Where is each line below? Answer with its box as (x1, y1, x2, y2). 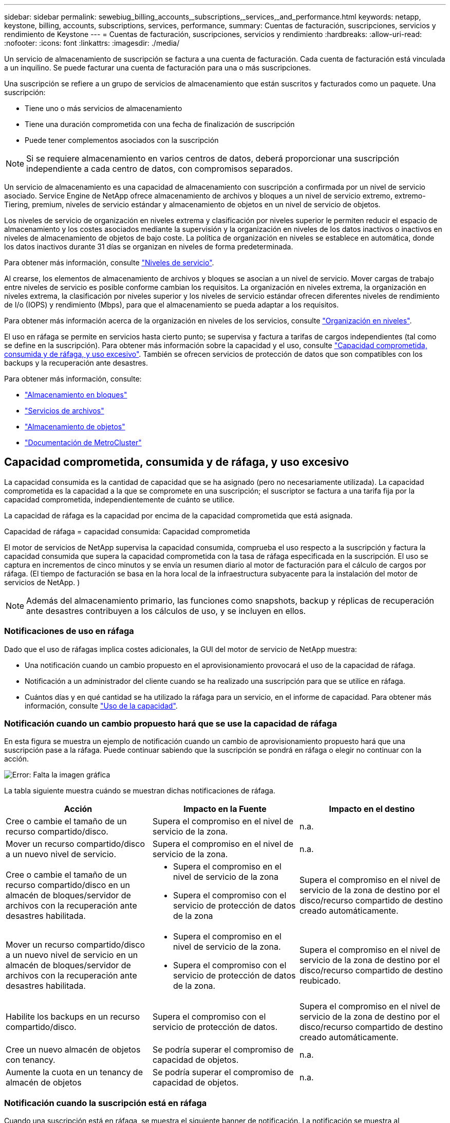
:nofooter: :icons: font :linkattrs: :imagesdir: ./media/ (4, 39, 180, 47)
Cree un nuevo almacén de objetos (6, 1044, 141, 1055)
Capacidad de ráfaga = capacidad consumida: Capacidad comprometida (4, 527, 250, 536)
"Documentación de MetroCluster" (25, 438, 142, 447)
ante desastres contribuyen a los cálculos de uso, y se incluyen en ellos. (26, 605, 306, 616)
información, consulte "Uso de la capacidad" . (25, 701, 178, 710)
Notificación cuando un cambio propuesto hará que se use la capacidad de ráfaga (4, 718, 337, 729)
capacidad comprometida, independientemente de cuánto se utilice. (4, 495, 235, 504)
